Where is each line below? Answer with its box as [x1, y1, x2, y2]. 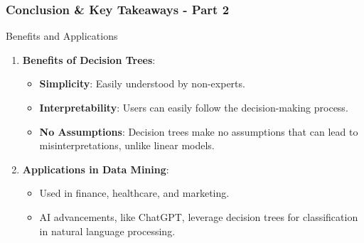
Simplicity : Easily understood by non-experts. [39, 76, 245, 91]
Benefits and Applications [6, 28, 118, 43]
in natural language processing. [39, 223, 176, 238]
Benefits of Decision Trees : [22, 52, 156, 67]
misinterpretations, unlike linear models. [39, 138, 215, 153]
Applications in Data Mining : [22, 161, 169, 176]
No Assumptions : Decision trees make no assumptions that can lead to [39, 124, 358, 139]
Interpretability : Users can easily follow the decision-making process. [39, 100, 348, 114]
